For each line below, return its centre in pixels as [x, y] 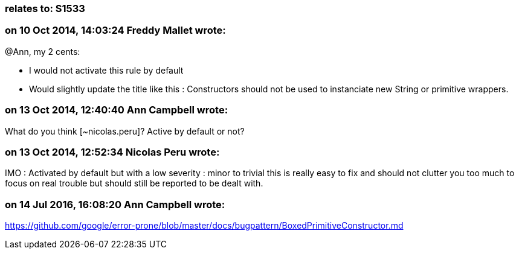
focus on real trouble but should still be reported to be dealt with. [134, 183]
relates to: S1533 [45, 8]
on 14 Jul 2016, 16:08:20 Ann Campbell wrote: [115, 204]
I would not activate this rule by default [106, 70]
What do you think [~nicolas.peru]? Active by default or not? [125, 131]
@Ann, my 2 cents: [43, 51]
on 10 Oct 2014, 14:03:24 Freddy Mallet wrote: [115, 30]
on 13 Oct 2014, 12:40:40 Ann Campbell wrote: [117, 110]
